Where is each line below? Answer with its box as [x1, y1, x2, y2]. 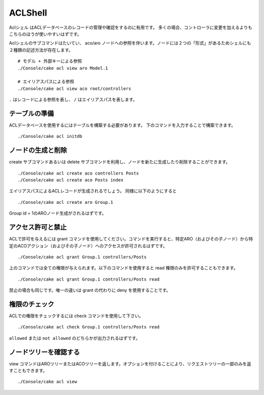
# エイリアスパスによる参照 [18, 79, 74, 85]
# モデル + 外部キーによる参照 [18, 59, 82, 64]
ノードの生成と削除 [9, 146, 67, 154]
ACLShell [9, 7, 47, 18]
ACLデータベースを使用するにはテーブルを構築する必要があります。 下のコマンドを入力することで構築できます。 [9, 122, 236, 128]
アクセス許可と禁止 [9, 223, 67, 232]
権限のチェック [9, 300, 54, 308]
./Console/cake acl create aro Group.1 [18, 199, 113, 205]
